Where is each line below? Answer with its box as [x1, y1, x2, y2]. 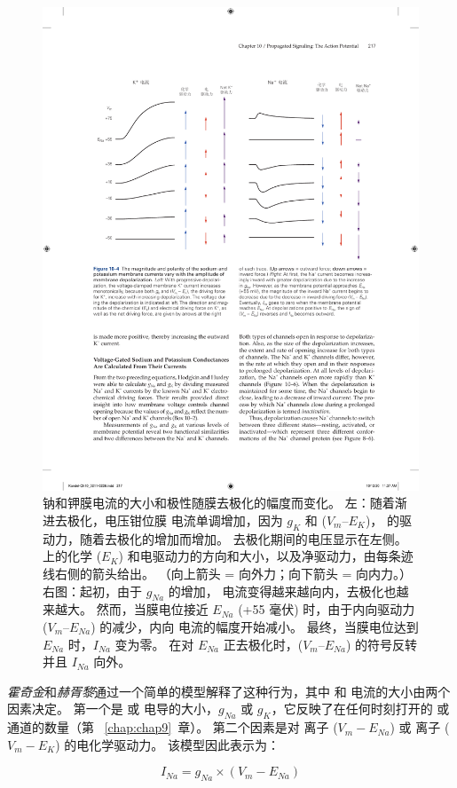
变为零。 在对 [114, 634, 194, 653]
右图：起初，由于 [43, 581, 142, 600]
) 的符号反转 [345, 634, 418, 653]
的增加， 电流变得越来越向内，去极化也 [168, 581, 397, 600]
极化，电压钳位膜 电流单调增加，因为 [67, 510, 283, 529]
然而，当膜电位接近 [96, 600, 209, 619]
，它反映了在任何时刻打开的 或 [271, 699, 450, 718]
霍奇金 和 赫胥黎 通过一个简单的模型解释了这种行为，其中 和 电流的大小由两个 [7, 682, 451, 700]
